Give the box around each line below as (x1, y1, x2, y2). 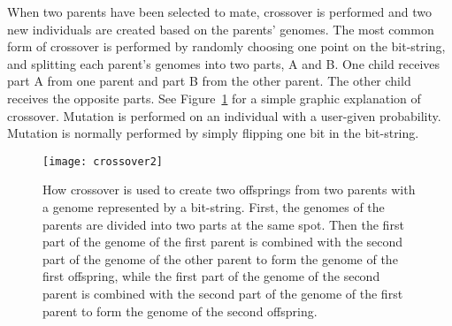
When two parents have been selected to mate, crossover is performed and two (7, 3, 433, 20)
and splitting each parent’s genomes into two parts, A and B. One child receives (7, 54, 441, 72)
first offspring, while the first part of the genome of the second (42, 267, 380, 285)
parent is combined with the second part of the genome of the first (42, 284, 403, 302)
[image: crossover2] (42, 155, 164, 168)
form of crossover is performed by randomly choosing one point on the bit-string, (7, 37, 446, 56)
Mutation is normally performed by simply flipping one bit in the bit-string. (7, 124, 419, 142)
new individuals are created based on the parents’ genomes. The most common (7, 19, 434, 38)
